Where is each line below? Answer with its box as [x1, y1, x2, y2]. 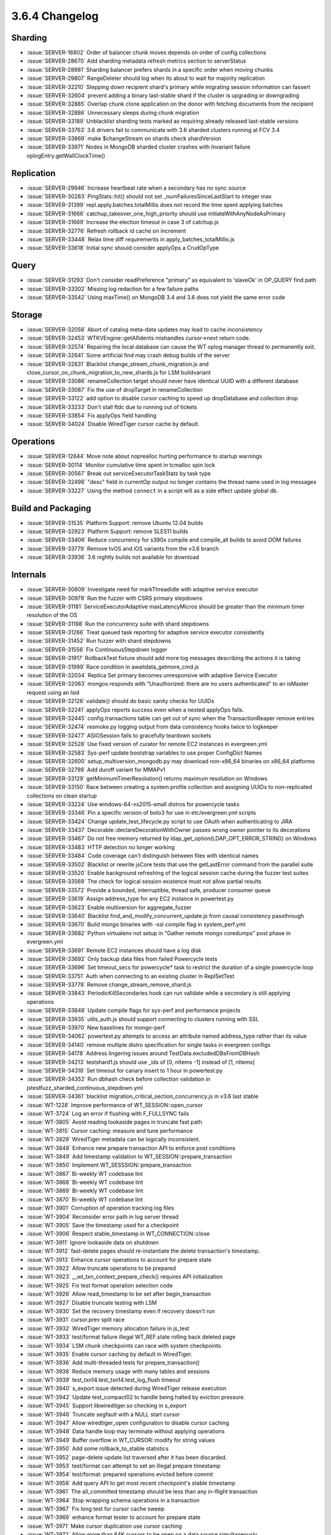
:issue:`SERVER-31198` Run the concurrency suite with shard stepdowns [26, 620, 210, 628]
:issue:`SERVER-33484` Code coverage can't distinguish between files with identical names [26, 852, 259, 860]
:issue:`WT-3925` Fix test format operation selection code [26, 1281, 173, 1289]
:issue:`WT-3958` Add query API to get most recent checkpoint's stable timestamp [26, 1479, 236, 1486]
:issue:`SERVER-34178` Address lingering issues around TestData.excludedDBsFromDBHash [26, 1050, 260, 1057]
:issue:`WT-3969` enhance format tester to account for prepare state [26, 1514, 200, 1521]
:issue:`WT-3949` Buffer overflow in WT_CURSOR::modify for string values [26, 1436, 215, 1444]
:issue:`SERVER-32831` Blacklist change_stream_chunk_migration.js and [26, 360, 209, 368]
